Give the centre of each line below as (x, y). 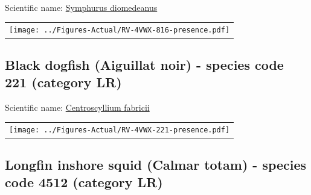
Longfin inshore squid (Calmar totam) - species (156, 164)
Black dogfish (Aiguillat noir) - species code (144, 64)
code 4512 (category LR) (84, 182)
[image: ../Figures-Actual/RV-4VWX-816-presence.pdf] (120, 30)
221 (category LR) (63, 82)
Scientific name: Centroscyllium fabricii (77, 107)
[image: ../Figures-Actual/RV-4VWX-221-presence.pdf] (120, 130)
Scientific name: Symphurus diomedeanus (81, 7)
